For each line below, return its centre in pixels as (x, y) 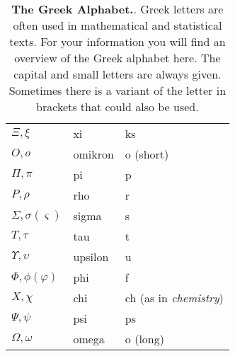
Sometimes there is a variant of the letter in (117, 90)
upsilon (91, 257)
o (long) (144, 339)
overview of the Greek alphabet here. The (117, 58)
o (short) (147, 154)
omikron (93, 154)
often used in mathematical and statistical (117, 25)
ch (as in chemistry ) (174, 298)
